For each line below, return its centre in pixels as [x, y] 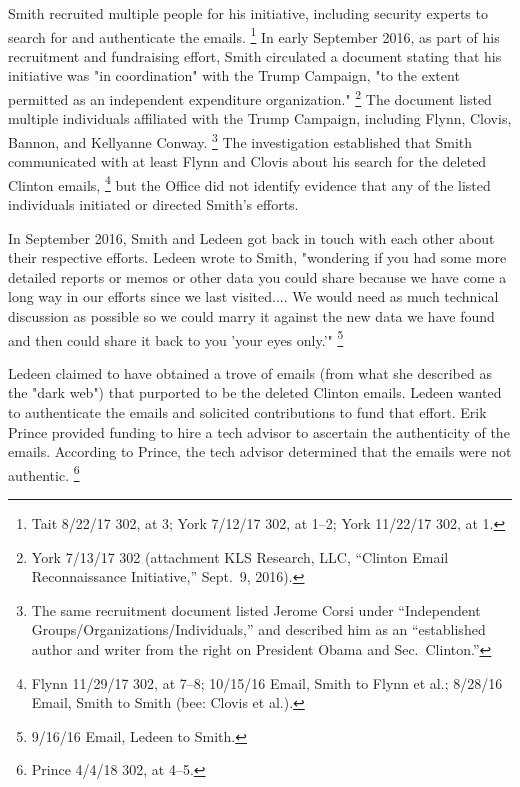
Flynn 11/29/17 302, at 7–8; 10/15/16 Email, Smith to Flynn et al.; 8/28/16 [267, 682]
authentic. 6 [44, 473]
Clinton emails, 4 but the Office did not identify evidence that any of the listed [249, 183]
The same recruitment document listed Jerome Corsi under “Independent [256, 609]
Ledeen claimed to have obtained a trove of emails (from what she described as [250, 372]
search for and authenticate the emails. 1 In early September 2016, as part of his [254, 35]
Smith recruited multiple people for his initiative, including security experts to [248, 13]
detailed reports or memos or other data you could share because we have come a [257, 276]
